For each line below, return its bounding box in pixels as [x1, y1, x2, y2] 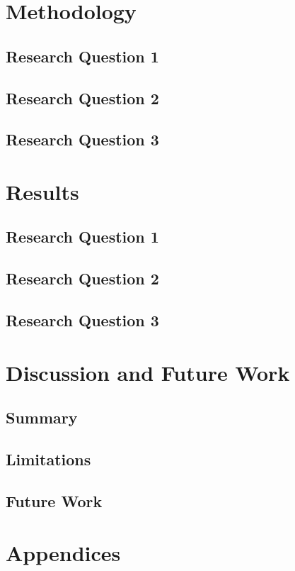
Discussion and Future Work [6, 357, 290, 387]
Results [6, 177, 79, 206]
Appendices [6, 538, 121, 567]
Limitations [6, 448, 91, 470]
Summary [6, 406, 78, 428]
